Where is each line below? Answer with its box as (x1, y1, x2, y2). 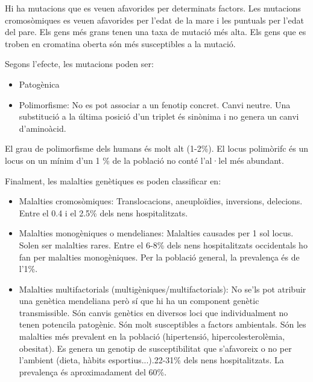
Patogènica (19, 77, 60, 90)
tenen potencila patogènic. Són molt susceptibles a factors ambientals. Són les (19, 318, 306, 331)
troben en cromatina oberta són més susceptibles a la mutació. (5, 37, 236, 50)
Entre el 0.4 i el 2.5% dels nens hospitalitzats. (19, 206, 188, 219)
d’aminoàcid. (19, 121, 66, 134)
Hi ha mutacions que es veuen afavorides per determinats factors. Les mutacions (5, 2, 301, 14)
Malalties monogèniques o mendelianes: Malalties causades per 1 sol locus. (19, 227, 294, 239)
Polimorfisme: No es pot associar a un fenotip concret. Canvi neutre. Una (19, 98, 291, 111)
